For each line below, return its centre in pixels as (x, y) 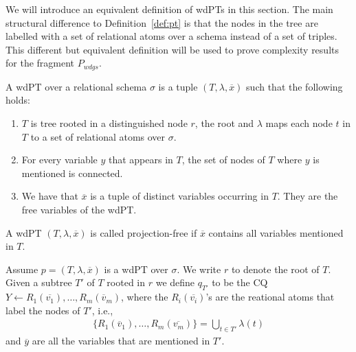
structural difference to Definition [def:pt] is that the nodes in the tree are (162, 22)
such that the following (294, 86)
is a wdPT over (136, 269)
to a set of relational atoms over (98, 136)
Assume (22, 269)
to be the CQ (240, 282)
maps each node (299, 123)
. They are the (308, 196)
